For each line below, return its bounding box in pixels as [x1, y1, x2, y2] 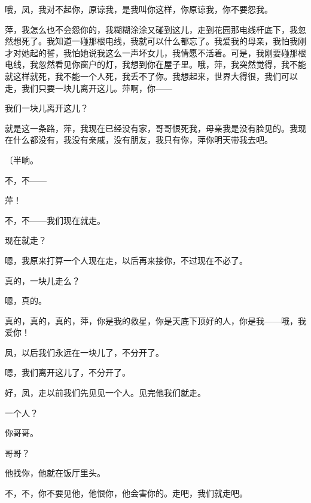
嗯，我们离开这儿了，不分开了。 [5, 366, 130, 379]
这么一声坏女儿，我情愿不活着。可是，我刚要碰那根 [105, 46, 306, 59]
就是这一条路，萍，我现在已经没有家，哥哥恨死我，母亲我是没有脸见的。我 [5, 121, 298, 134]
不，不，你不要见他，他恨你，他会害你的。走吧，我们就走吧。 [5, 487, 248, 499]
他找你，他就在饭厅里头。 [5, 467, 105, 479]
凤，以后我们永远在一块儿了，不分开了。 [5, 346, 164, 358]
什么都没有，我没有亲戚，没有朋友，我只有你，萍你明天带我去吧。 [13, 133, 273, 146]
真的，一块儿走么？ [5, 274, 80, 286]
